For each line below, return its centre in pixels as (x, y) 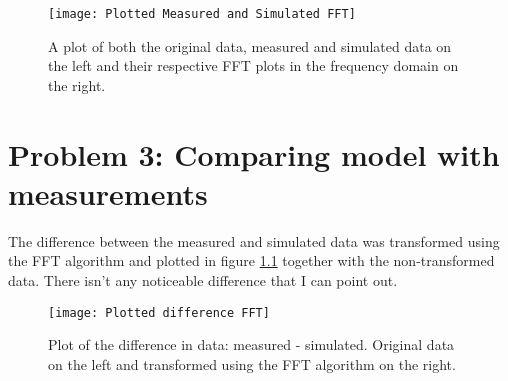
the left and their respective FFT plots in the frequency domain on (253, 65)
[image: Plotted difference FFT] (159, 312)
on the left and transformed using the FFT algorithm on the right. (252, 363)
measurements (108, 192)
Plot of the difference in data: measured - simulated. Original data (251, 344)
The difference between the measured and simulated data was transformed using (254, 240)
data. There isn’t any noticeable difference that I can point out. (203, 279)
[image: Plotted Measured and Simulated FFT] (202, 14)
